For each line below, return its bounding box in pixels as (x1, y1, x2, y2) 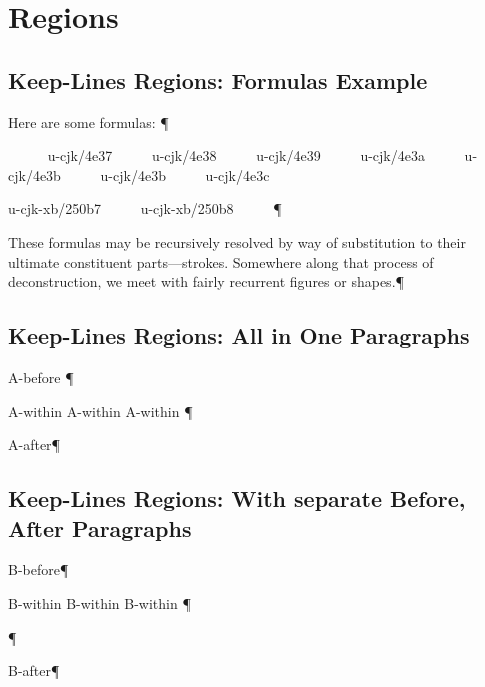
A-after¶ (8, 434, 61, 455)
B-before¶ (8, 559, 69, 580)
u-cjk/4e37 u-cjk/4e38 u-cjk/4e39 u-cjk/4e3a (47, 145, 425, 166)
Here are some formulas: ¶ (8, 111, 169, 132)
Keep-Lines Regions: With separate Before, (8, 483, 466, 514)
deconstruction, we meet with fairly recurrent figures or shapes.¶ (8, 271, 405, 292)
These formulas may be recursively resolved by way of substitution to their (8, 231, 466, 252)
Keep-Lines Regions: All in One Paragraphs (8, 320, 470, 351)
